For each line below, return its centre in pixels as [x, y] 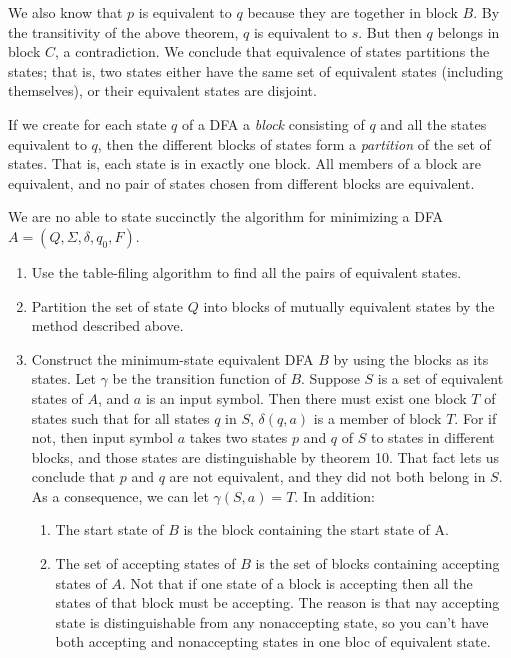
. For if [475, 417]
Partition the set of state [107, 305]
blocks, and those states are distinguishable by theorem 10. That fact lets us [265, 456]
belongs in [468, 31]
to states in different [432, 437]
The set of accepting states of [145, 563]
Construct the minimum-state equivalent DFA [172, 358]
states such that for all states [120, 417]
